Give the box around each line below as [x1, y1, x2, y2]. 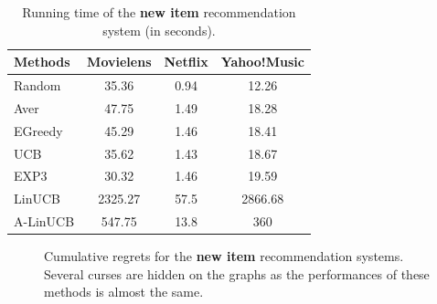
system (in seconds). [102, 20, 216, 39]
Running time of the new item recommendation [22, 3, 296, 21]
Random [14, 76, 61, 95]
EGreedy [14, 121, 63, 140]
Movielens [87, 52, 152, 71]
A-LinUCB [14, 212, 75, 231]
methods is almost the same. [44, 282, 204, 301]
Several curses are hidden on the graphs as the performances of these [44, 264, 430, 283]
